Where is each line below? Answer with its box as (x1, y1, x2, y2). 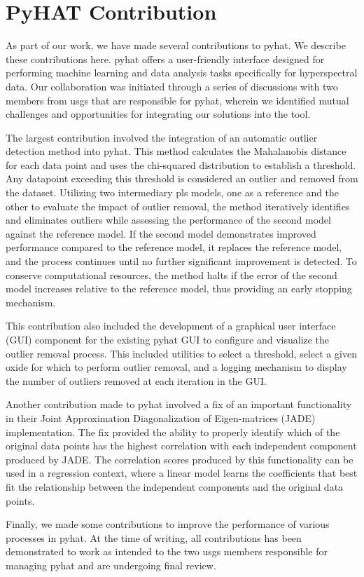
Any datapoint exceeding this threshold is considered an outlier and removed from (6, 171, 358, 186)
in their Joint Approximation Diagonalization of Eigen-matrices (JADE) (6, 410, 316, 425)
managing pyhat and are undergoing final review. (6, 557, 216, 572)
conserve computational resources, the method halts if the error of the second (6, 267, 337, 282)
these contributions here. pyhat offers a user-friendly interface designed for (6, 51, 325, 66)
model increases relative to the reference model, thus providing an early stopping (6, 281, 352, 296)
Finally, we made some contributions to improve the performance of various (6, 517, 330, 531)
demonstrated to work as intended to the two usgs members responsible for (6, 544, 328, 559)
